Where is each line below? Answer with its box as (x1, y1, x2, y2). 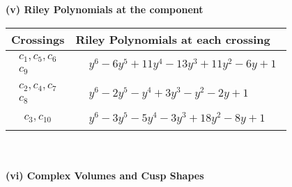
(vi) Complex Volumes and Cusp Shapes (6, 168, 204, 182)
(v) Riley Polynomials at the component (6, 2, 203, 16)
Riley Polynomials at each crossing (75, 31, 270, 47)
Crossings (11, 31, 65, 47)
